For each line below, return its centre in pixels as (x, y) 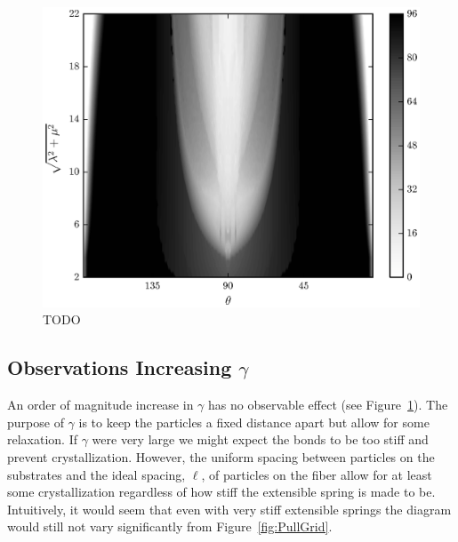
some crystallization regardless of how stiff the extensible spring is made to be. (221, 492)
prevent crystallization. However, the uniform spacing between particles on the (221, 457)
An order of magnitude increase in (100, 405)
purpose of (36, 422)
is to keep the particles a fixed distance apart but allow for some (254, 422)
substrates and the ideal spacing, (96, 474)
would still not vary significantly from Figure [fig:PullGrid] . (170, 526)
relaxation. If (43, 439)
